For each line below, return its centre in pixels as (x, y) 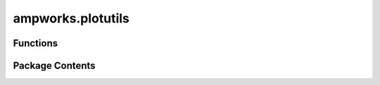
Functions (36, 43)
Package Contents (54, 66)
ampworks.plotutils (71, 18)
